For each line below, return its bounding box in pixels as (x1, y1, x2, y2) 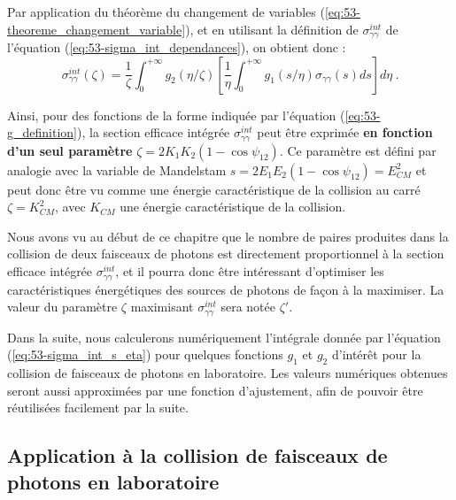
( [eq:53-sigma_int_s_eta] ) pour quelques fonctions (7, 345, 283, 364)
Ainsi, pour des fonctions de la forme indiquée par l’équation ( (7, 105, 345, 124)
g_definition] (7, 123, 77, 142)
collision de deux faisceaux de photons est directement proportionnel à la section (7, 244, 444, 263)
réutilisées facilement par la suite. (7, 398, 189, 417)
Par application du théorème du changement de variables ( (7, 3, 325, 20)
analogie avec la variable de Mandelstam (7, 160, 227, 179)
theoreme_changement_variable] (7, 19, 186, 38)
